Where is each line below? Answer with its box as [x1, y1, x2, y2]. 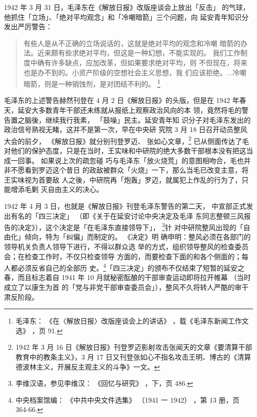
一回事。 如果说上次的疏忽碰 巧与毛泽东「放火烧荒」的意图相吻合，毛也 [10, 155, 244, 165]
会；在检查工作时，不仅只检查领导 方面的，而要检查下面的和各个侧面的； [4, 251, 242, 261]
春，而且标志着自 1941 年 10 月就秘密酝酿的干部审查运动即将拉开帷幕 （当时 [4, 272, 251, 282]
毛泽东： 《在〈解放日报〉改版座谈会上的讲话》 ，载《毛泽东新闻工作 [15, 316, 242, 326]
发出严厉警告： [4, 21, 52, 32]
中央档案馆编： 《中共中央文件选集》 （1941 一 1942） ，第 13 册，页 [15, 394, 240, 405]
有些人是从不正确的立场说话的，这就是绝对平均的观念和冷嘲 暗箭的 [23, 38, 241, 48]
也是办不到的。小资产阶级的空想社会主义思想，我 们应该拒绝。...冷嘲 [23, 67, 247, 77]
